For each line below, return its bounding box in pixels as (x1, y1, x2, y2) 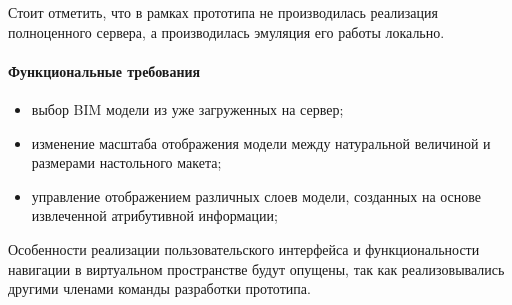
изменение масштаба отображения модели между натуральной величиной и (31, 132, 491, 153)
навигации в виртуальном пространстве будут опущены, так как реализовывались (8, 258, 505, 279)
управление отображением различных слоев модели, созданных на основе (31, 185, 482, 206)
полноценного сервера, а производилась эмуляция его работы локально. (8, 21, 445, 42)
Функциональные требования (8, 60, 201, 81)
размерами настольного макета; (31, 152, 222, 173)
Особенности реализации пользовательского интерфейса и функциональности (8, 238, 480, 259)
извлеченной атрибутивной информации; (31, 205, 278, 226)
